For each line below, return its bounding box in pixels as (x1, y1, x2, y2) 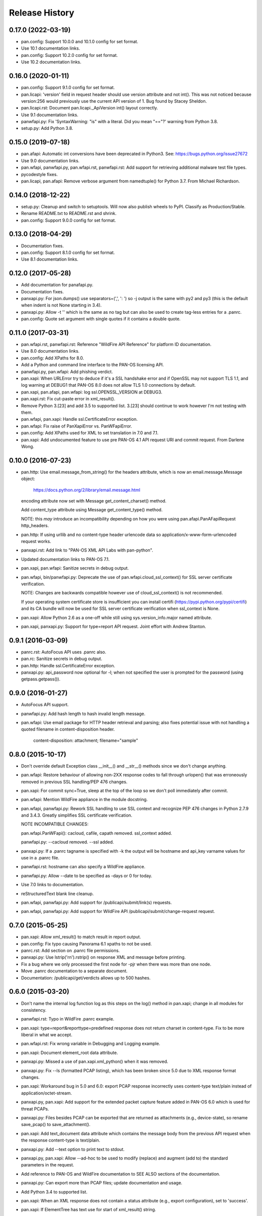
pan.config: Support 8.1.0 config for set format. (21, 250, 115, 255)
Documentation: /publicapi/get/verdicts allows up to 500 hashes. (21, 975, 151, 981)
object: (21, 476, 35, 482)
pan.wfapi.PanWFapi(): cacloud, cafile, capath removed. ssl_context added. (21, 830, 172, 836)
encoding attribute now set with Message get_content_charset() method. (21, 498, 167, 504)
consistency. (21, 1007, 47, 1013)
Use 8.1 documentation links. (21, 256, 79, 262)
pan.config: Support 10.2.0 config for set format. (21, 52, 118, 58)
